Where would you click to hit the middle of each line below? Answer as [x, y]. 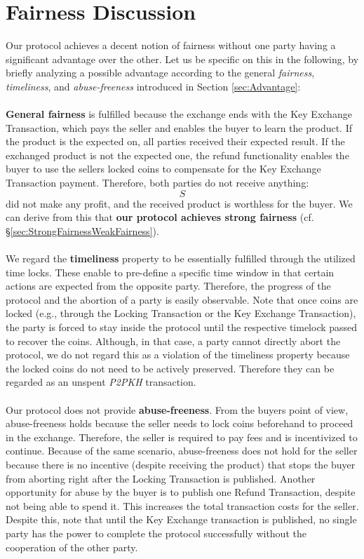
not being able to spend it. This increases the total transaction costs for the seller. [182, 505]
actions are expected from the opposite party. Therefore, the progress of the [168, 286]
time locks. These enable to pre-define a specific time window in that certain [170, 272]
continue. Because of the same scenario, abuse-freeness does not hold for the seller [182, 451]
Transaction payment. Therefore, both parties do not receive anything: [157, 183]
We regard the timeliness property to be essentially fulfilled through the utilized [181, 258]
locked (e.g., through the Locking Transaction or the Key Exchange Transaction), [181, 313]
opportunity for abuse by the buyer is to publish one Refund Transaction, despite [181, 492]
